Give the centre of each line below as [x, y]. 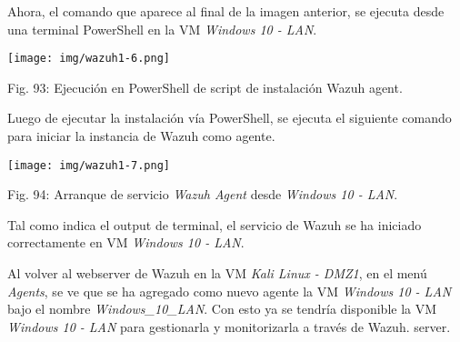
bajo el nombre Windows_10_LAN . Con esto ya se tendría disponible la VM [222, 309]
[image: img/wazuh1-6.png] [89, 59]
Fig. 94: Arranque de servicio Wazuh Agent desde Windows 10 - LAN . [203, 194]
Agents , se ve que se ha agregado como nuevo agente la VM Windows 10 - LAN [230, 291]
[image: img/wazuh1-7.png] [89, 165]
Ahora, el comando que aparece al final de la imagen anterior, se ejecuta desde [226, 11]
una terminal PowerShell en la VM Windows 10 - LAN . [162, 29]
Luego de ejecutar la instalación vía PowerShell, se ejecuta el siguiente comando [230, 118]
